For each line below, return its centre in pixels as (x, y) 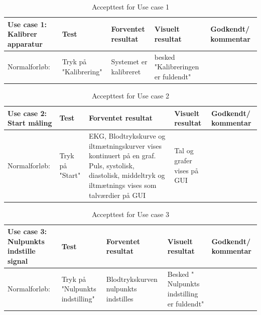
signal (18, 260)
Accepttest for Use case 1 (130, 7)
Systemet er (129, 62)
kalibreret (126, 72)
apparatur (25, 43)
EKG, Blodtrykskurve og (127, 135)
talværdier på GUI (117, 195)
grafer (183, 160)
